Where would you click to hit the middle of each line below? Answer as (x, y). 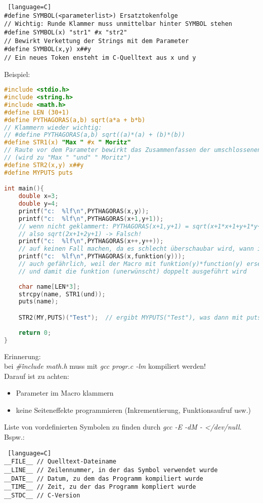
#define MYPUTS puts (39, 172)
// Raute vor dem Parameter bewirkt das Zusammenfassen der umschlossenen (133, 150)
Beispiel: (17, 74)
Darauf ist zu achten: (37, 376)
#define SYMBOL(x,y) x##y (48, 49)
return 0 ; (35, 333)
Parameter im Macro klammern (65, 393)
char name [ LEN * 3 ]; (49, 286)
